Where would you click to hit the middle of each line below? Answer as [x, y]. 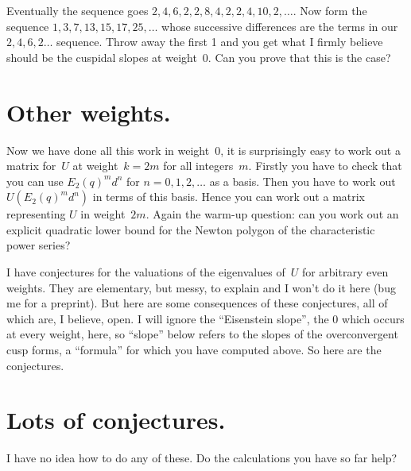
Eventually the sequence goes [78, 10]
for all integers [198, 166]
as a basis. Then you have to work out [302, 181]
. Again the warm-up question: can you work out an [272, 214]
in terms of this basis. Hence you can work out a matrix [229, 197]
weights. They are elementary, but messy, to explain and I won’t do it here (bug [201, 287]
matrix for [31, 166]
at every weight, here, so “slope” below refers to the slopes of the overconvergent [202, 334]
